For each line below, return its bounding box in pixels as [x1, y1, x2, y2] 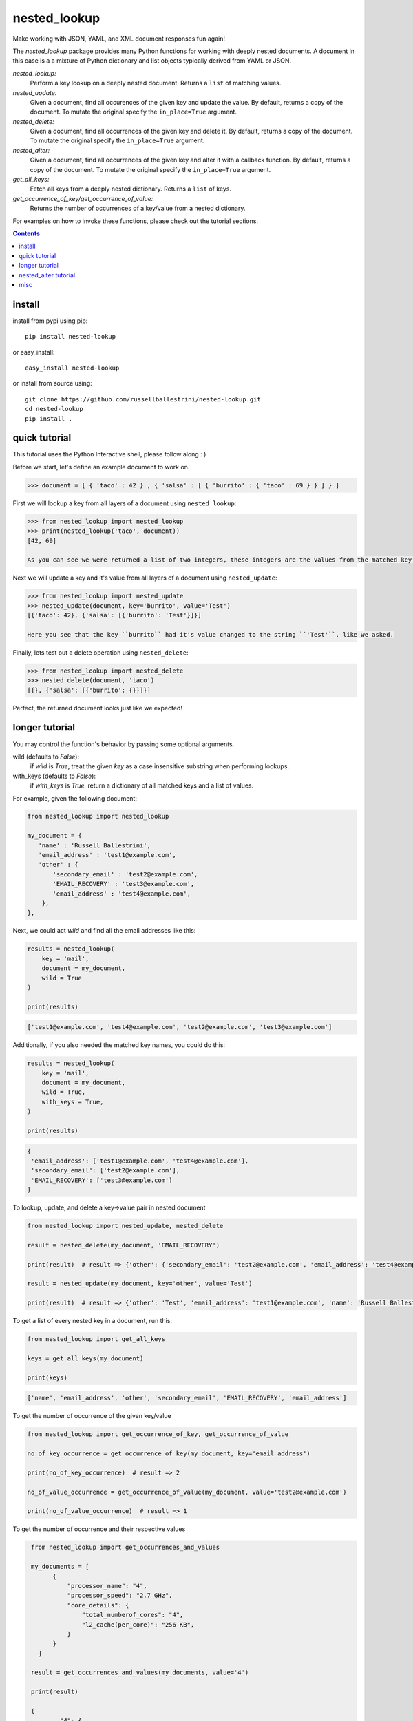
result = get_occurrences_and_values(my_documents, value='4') [31, 1669, 249, 1676]
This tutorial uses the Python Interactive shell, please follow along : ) [12, 450, 206, 458]
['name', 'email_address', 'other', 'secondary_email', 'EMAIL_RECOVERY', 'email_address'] [27, 1394, 347, 1402]
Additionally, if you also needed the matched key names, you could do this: [12, 1041, 226, 1049]
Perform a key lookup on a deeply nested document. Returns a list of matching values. [30, 79, 282, 87]
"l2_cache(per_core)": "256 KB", [81, 1620, 195, 1628]
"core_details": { [67, 1601, 129, 1609]
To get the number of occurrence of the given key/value [12, 1412, 171, 1420]
